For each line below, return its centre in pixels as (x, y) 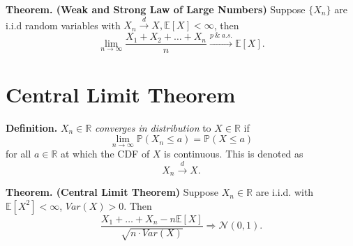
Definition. (32, 127)
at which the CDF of (105, 154)
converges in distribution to (153, 127)
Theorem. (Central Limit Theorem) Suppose (112, 192)
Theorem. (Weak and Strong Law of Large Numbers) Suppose (156, 9)
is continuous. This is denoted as (234, 154)
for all (18, 154)
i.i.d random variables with (63, 25)
